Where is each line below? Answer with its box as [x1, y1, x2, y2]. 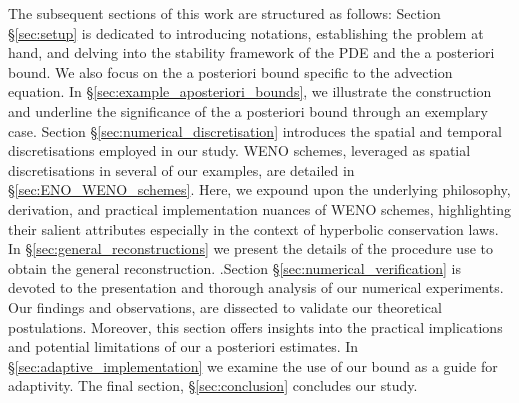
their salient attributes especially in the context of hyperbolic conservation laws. [8, 218, 499, 239]
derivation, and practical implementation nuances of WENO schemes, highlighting [8, 198, 511, 219]
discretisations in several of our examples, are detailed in [8, 159, 355, 180]
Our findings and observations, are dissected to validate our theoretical [8, 296, 442, 317]
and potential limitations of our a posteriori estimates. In [8, 336, 359, 357]
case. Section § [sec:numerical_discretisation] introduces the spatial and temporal [8, 120, 502, 141]
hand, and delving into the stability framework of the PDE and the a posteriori [8, 42, 495, 63]
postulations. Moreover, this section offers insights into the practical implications [8, 316, 503, 337]
